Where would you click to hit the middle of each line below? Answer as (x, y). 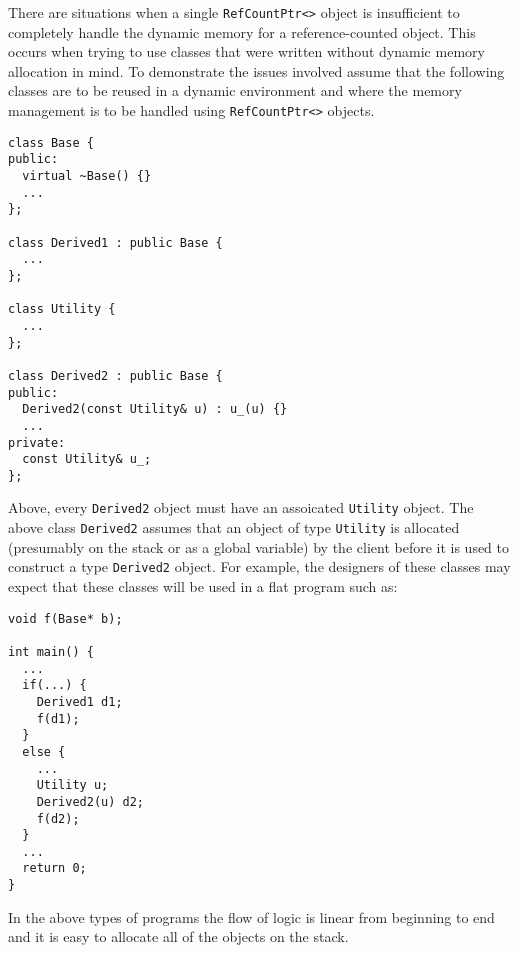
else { (44, 751)
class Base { (51, 142)
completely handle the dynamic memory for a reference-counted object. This (242, 31)
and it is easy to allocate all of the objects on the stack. (178, 936)
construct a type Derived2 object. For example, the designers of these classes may (259, 566)
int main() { (51, 651)
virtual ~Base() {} (87, 176)
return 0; (54, 868)
